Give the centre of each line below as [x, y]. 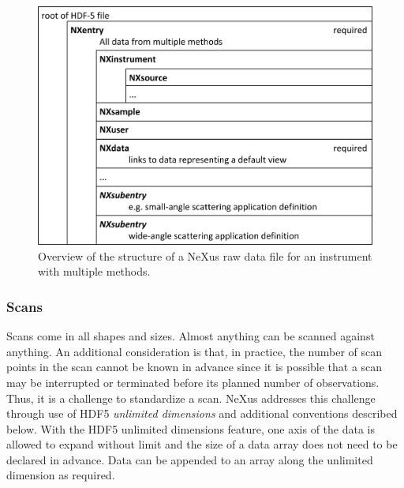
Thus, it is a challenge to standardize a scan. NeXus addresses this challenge [191, 398]
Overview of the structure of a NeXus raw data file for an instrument [205, 255]
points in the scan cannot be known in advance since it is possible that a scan [195, 367]
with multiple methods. [94, 271]
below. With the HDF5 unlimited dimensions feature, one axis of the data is [191, 428]
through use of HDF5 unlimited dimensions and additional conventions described [202, 413]
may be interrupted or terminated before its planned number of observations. [193, 382]
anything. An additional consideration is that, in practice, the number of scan [195, 351]
